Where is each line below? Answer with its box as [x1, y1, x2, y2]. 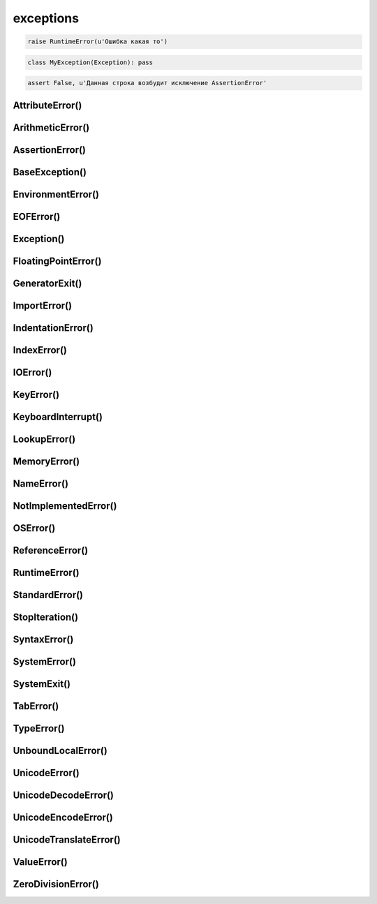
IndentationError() [13, 322, 94, 334]
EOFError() [13, 210, 61, 223]
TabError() [13, 700, 59, 712]
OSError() [13, 522, 56, 534]
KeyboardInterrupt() [13, 410, 103, 422]
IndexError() [13, 344, 68, 356]
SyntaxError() [13, 634, 74, 646]
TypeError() [13, 723, 65, 734]
